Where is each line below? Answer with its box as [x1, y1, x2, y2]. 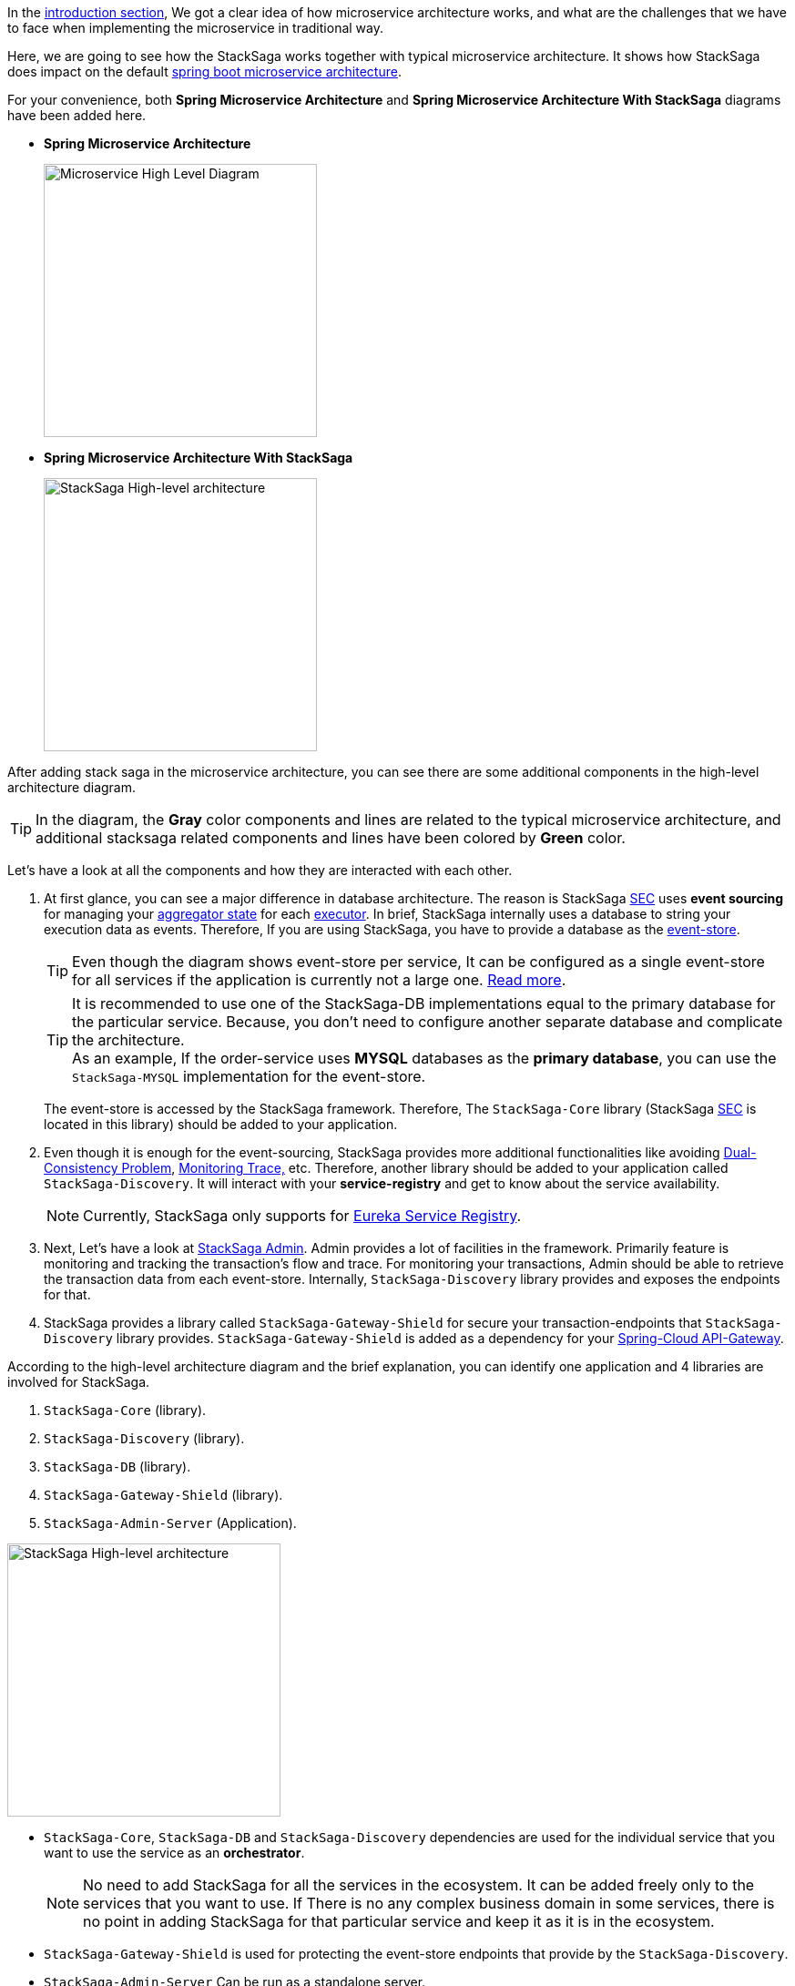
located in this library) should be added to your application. [44, 1116, 398, 1132]
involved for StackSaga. [7, 1374, 150, 1390]
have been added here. [7, 107, 147, 123]
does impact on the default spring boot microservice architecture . [7, 64, 402, 79]
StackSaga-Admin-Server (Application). [44, 1515, 297, 1531]
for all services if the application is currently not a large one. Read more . [72, 971, 566, 989]
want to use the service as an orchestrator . [44, 1845, 305, 1860]
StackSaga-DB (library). [44, 1459, 191, 1474]
